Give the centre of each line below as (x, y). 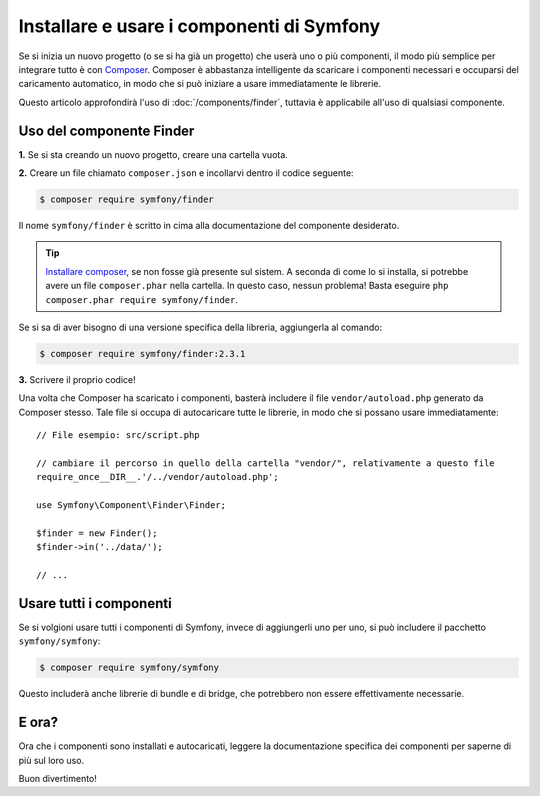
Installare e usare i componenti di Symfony (199, 26)
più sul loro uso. (51, 760)
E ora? (38, 722)
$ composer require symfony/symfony (129, 668)
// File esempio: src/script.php (118, 435)
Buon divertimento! (57, 778)
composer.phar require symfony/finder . (142, 299)
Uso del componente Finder (106, 130)
